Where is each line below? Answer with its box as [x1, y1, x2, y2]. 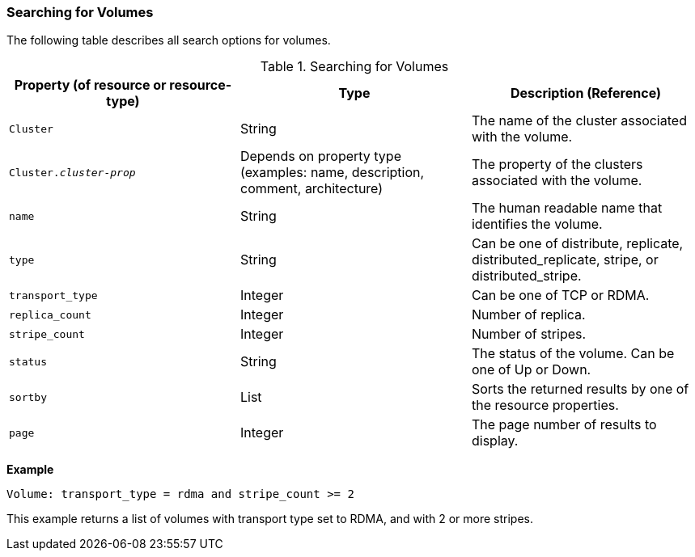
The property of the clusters [471, 156, 643, 173]
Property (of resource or [14, 77, 167, 94]
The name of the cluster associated [471, 112, 687, 129]
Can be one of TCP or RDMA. [471, 287, 650, 304]
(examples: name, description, [239, 164, 425, 181]
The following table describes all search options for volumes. [6, 33, 331, 48]
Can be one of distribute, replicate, [471, 235, 684, 252]
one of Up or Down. [471, 361, 591, 378]
